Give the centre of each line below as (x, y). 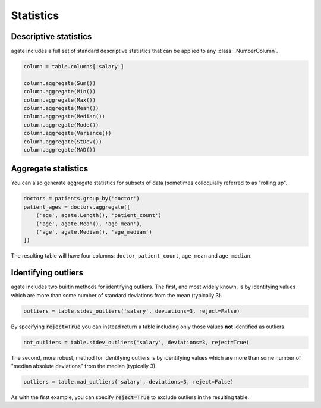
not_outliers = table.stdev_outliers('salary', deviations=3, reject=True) (136, 342)
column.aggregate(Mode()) (61, 125)
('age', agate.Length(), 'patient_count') (99, 215)
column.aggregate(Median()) (64, 117)
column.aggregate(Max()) (60, 100)
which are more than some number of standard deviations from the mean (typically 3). (117, 295)
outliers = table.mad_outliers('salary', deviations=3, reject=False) (129, 382)
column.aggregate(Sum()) (60, 83)
